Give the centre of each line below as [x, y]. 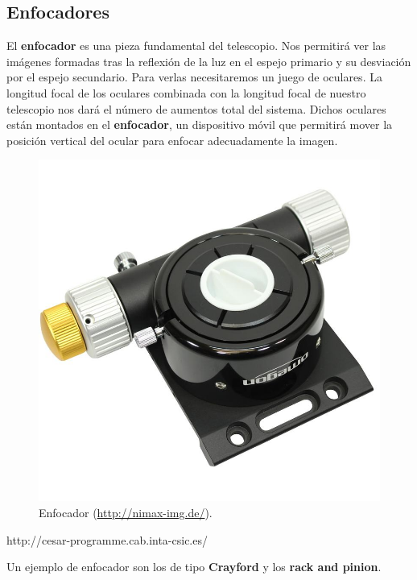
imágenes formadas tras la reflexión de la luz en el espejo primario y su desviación [209, 61]
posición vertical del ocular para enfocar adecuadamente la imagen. [172, 140]
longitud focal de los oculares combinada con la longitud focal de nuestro [186, 92]
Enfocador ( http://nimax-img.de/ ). [126, 512]
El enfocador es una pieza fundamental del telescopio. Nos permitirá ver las [196, 46]
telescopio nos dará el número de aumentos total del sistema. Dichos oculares [196, 108]
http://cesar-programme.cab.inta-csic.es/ [107, 539]
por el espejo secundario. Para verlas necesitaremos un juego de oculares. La [194, 77]
